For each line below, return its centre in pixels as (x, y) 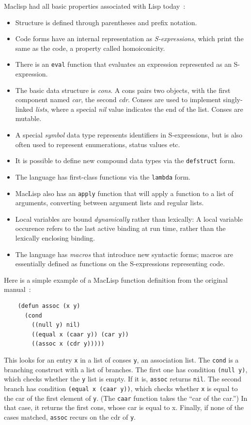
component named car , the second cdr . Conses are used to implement (118, 99)
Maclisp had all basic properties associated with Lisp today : (95, 6)
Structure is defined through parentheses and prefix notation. (106, 22)
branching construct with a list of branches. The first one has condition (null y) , (126, 369)
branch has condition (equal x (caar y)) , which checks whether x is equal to (121, 388)
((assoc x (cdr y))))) (68, 344)
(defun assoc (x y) (49, 306)
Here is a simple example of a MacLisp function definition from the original (116, 280)
